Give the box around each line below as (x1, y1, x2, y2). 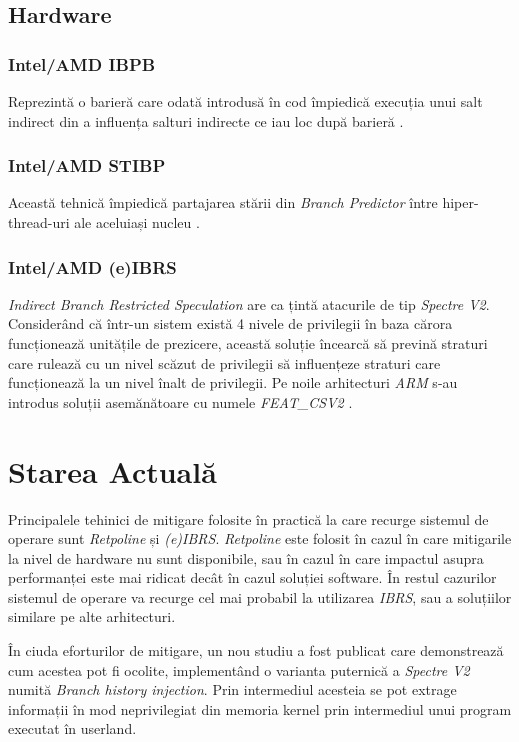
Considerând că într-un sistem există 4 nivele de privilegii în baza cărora (8, 313, 453, 334)
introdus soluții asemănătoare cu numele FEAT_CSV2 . (8, 391, 353, 412)
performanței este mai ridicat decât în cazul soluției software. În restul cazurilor (8, 567, 497, 588)
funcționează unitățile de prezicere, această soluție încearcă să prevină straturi (8, 333, 488, 353)
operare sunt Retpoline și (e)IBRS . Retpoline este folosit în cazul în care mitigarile (8, 528, 512, 549)
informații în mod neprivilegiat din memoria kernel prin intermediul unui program (8, 698, 512, 719)
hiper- (442, 192, 479, 213)
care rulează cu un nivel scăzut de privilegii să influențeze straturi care (8, 352, 441, 373)
